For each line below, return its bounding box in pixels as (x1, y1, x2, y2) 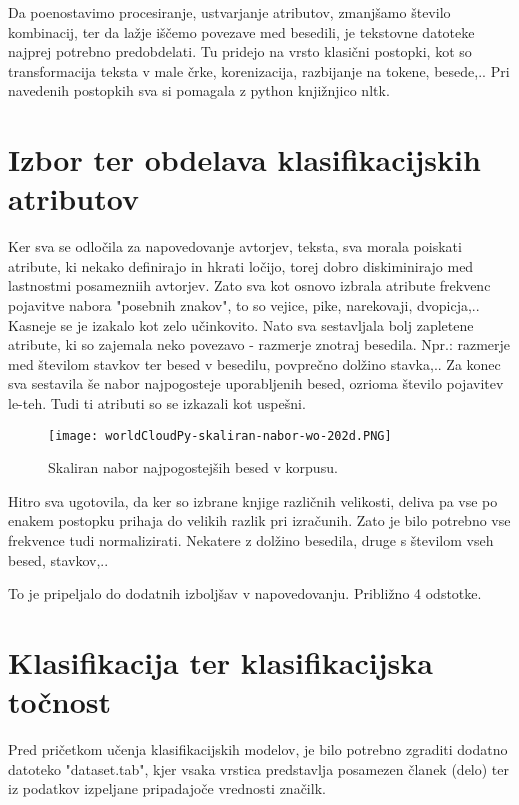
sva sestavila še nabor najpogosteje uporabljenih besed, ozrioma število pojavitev (8, 373, 504, 394)
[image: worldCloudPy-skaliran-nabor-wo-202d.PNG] (48, 428, 392, 443)
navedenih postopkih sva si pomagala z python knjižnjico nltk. (8, 80, 390, 101)
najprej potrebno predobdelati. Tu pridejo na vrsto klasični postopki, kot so (8, 41, 472, 62)
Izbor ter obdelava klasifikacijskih (8, 139, 481, 180)
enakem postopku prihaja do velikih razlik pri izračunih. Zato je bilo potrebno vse (8, 510, 511, 531)
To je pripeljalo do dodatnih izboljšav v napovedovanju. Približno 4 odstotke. (8, 583, 482, 604)
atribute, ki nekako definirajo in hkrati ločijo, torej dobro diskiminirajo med (8, 255, 474, 276)
